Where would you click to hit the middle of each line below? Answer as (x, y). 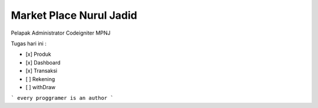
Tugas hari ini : (29, 43)
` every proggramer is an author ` (62, 98)
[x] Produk (38, 54)
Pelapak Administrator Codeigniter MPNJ (61, 33)
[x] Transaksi (42, 71)
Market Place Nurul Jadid (74, 15)
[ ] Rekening (40, 79)
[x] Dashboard (43, 62)
